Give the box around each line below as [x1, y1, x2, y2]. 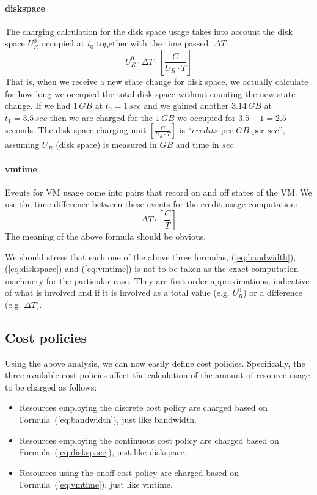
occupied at [41, 37, 85, 50]
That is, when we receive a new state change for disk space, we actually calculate [5, 75, 308, 87]
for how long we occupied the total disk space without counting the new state [5, 87, 296, 100]
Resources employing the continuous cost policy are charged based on [19, 433, 279, 446]
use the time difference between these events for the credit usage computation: [5, 197, 298, 210]
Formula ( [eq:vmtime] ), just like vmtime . [19, 478, 173, 491]
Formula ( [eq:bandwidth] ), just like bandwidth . [19, 413, 197, 426]
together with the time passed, [97, 37, 211, 50]
